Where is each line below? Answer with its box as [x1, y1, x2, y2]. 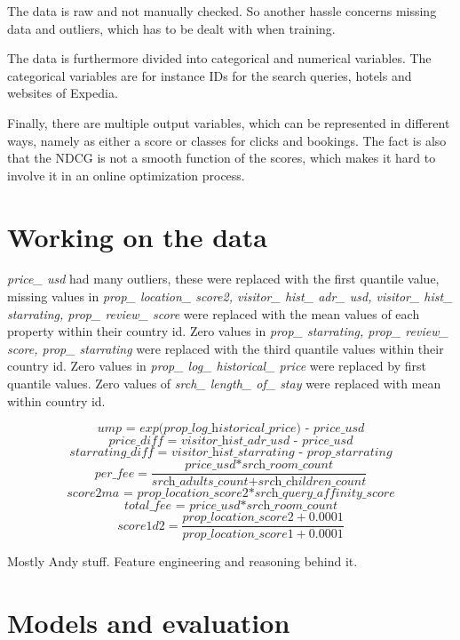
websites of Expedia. [7, 84, 118, 102]
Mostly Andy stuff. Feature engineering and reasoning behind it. [7, 552, 358, 571]
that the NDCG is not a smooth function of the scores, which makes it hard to [7, 148, 436, 167]
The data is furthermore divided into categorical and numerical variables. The [7, 49, 432, 68]
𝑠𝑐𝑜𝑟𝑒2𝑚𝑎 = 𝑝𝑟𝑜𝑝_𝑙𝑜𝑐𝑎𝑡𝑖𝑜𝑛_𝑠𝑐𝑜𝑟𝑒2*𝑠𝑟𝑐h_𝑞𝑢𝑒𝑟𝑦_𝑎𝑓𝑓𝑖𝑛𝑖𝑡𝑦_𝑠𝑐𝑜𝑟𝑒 [67, 487, 395, 500]
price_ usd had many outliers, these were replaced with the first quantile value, [7, 269, 440, 288]
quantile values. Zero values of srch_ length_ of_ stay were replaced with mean [7, 374, 441, 393]
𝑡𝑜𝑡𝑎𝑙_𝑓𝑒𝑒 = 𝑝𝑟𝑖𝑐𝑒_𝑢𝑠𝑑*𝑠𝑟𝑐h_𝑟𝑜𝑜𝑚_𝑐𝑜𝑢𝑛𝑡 [123, 500, 338, 513]
